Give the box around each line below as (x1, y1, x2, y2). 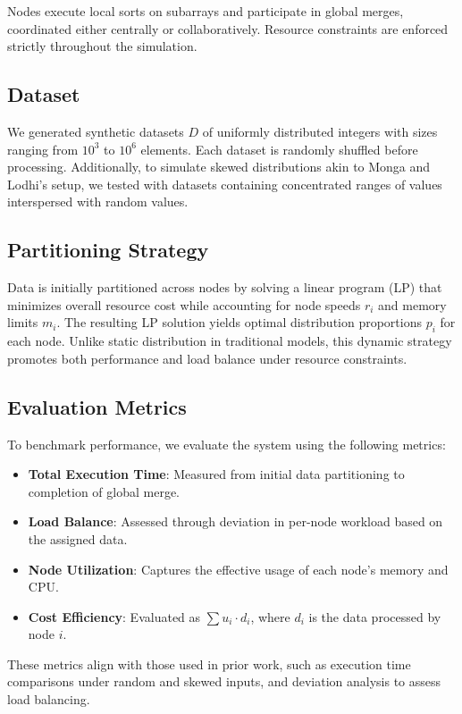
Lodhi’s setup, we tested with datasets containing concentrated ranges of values (7, 174, 442, 193)
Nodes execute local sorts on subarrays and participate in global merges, (7, 2, 404, 20)
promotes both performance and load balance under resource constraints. (7, 349, 407, 367)
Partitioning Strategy (7, 236, 209, 264)
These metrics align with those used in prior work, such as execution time (7, 654, 411, 673)
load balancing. (7, 690, 90, 709)
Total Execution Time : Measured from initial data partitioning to (28, 465, 405, 483)
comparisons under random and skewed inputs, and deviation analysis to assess (7, 672, 441, 691)
